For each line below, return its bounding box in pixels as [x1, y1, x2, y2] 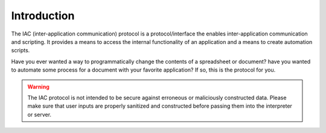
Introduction [11, 9, 75, 22]
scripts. [11, 47, 30, 54]
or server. [27, 111, 51, 118]
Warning [27, 83, 50, 90]
